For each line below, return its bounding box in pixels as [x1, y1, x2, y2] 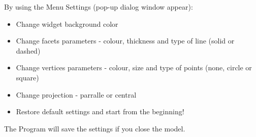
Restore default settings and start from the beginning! [16, 106, 184, 117]
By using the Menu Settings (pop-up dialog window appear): [4, 2, 193, 12]
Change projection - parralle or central [16, 89, 137, 100]
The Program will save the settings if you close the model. [4, 123, 185, 133]
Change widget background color [16, 18, 118, 29]
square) [16, 72, 39, 82]
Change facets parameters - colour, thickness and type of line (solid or [16, 35, 235, 46]
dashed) [16, 45, 41, 56]
